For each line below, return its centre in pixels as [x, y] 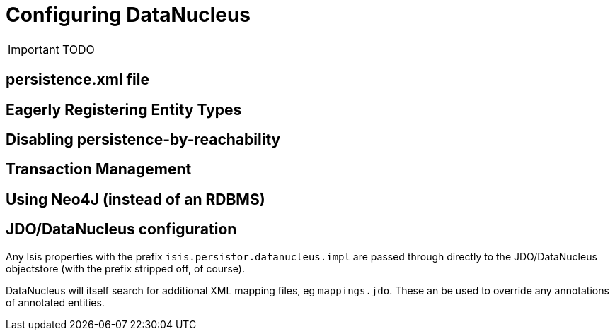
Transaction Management [99, 169]
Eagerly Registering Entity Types [124, 109]
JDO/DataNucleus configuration [121, 229]
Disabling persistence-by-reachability [143, 140]
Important [34, 49]
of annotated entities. [55, 302]
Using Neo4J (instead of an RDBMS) [136, 199]
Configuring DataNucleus [128, 15]
